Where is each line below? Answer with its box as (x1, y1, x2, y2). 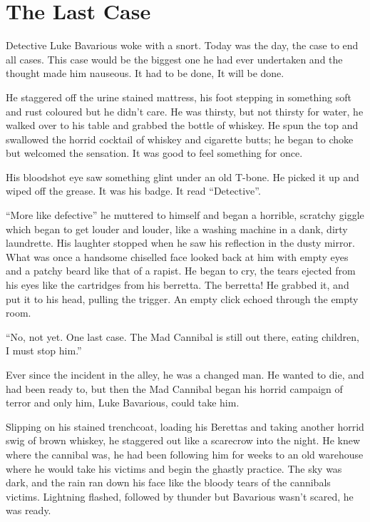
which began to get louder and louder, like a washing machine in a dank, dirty (6, 221, 348, 236)
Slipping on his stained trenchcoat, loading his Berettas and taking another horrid (6, 419, 364, 434)
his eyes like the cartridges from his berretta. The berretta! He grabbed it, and (6, 277, 349, 292)
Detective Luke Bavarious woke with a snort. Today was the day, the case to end (6, 38, 359, 53)
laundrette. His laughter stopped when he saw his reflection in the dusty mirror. (6, 235, 355, 250)
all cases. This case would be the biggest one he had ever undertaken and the (6, 51, 343, 66)
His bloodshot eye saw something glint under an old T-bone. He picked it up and (6, 169, 359, 184)
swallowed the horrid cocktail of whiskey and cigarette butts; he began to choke (6, 131, 354, 146)
